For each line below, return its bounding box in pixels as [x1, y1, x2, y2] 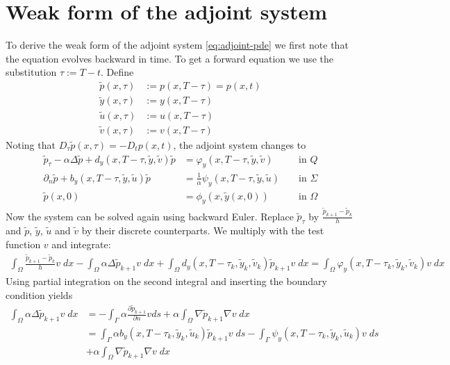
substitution [6, 65, 57, 79]
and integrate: [51, 236, 111, 251]
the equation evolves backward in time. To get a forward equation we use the [6, 51, 333, 65]
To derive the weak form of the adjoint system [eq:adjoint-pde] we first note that [6, 38, 349, 52]
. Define [101, 65, 134, 79]
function [6, 236, 41, 251]
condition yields [6, 287, 73, 302]
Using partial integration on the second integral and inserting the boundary [6, 273, 327, 288]
